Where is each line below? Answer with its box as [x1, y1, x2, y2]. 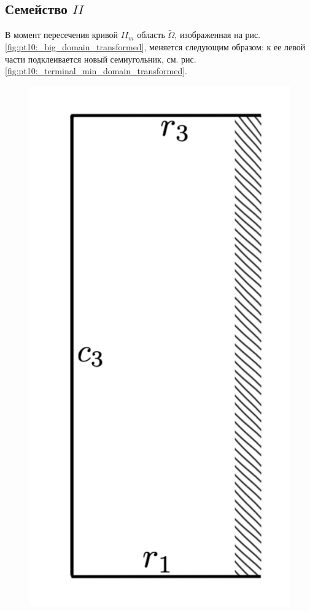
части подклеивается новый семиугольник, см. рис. [5, 52, 196, 65]
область [137, 28, 165, 41]
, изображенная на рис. [174, 28, 261, 41]
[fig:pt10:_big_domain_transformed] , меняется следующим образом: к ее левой [5, 40, 306, 53]
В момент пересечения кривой [5, 28, 118, 41]
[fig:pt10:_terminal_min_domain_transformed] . [5, 64, 187, 77]
